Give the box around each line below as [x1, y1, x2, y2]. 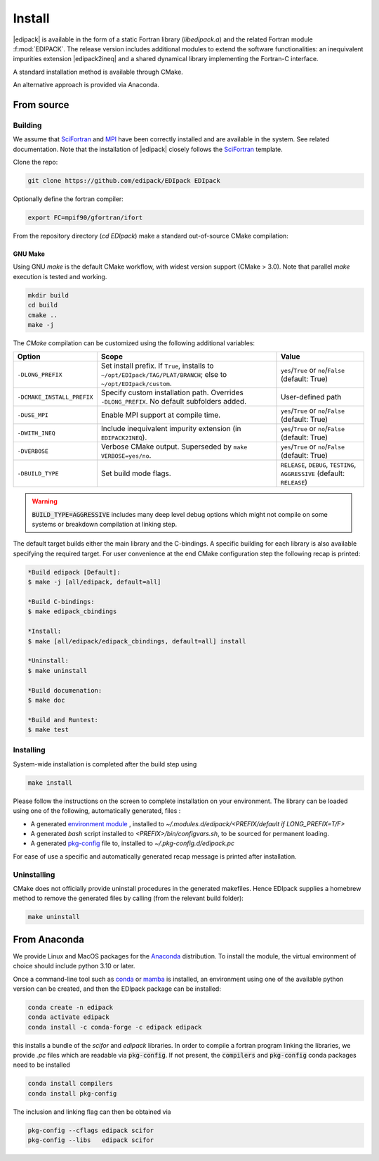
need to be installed [13, 1060, 70, 1069]
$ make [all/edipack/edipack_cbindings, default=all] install [27, 637, 246, 645]
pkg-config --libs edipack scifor [27, 1136, 154, 1144]
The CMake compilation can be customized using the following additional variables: [13, 338, 255, 347]
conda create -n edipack [27, 1003, 114, 1011]
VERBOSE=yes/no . [100, 451, 152, 461]
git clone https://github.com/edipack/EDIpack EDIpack [27, 177, 220, 185]
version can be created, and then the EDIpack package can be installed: [13, 984, 221, 993]
